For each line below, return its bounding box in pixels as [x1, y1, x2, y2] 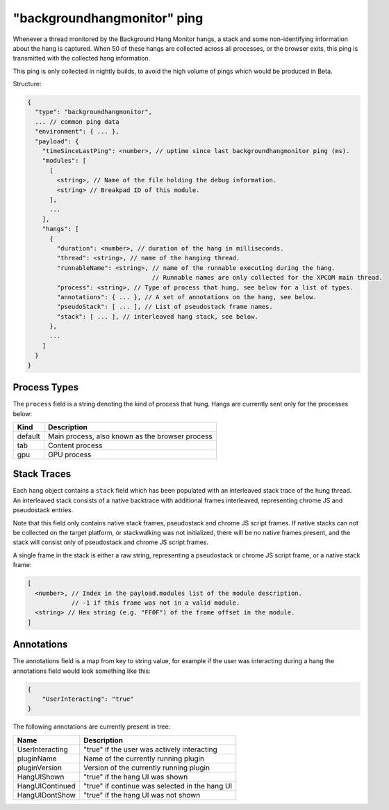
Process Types [13, 381, 79, 393]
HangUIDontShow [17, 790, 76, 800]
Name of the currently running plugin [83, 754, 205, 763]
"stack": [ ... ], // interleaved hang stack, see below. [56, 312, 258, 320]
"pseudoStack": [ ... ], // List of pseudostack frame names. [56, 303, 274, 311]
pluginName [17, 754, 57, 763]
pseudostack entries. [13, 506, 74, 514]
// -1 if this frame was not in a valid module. [71, 598, 240, 607]
